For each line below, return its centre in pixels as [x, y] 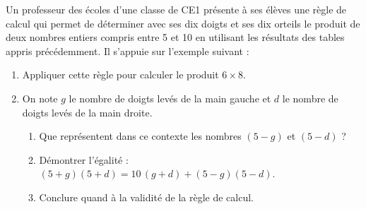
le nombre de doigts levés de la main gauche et [170, 98]
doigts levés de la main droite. [87, 112]
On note [40, 98]
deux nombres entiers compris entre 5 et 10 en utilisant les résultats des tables [175, 37]
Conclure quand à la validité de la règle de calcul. [147, 197]
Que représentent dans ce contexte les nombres [140, 136]
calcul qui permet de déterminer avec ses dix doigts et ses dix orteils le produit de [183, 23]
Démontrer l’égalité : [84, 159]
